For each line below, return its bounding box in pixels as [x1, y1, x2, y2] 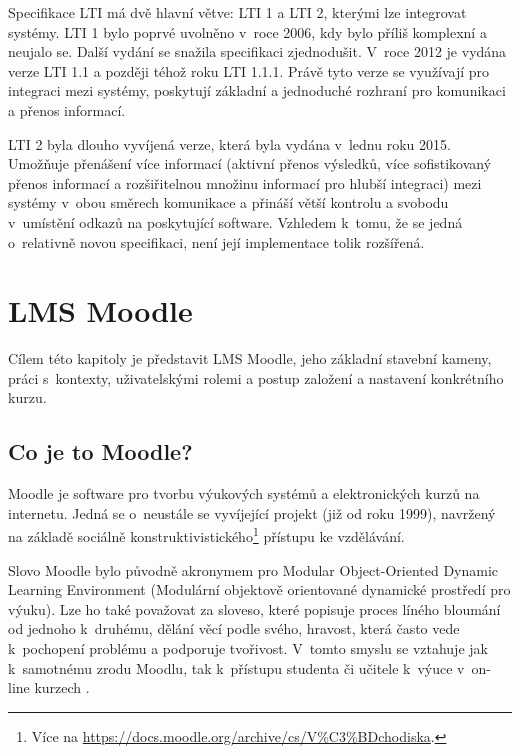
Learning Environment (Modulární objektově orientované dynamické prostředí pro [8, 579, 511, 600]
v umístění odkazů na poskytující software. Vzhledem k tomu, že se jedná [8, 211, 463, 232]
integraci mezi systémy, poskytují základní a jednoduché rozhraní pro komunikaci [8, 80, 506, 101]
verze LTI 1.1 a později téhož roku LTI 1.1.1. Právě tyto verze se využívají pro [8, 60, 490, 81]
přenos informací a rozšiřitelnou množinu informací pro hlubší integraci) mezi [8, 172, 482, 193]
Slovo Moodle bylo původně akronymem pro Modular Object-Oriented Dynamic [8, 559, 499, 580]
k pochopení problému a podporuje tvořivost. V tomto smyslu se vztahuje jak [8, 638, 488, 659]
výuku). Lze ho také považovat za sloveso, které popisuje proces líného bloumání [8, 598, 501, 619]
